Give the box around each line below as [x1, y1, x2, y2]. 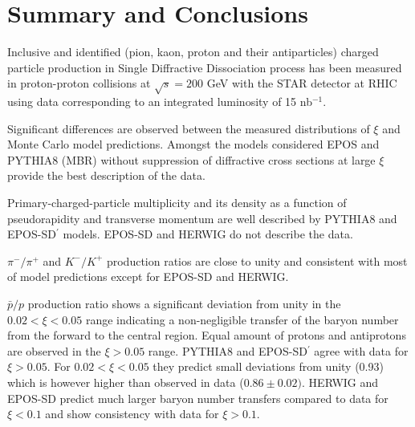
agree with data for [314, 342, 409, 359]
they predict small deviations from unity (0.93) [153, 358, 384, 375]
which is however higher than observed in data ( [7, 373, 244, 390]
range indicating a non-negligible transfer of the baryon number [85, 311, 399, 327]
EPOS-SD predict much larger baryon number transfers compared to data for [7, 389, 389, 406]
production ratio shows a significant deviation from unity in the [27, 295, 341, 312]
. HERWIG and [302, 373, 379, 390]
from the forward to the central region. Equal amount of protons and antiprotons [7, 327, 406, 344]
